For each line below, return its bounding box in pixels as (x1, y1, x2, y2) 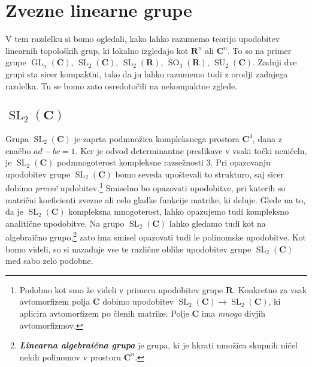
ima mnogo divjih (201, 306, 266, 319)
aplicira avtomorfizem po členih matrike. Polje (19, 306, 189, 319)
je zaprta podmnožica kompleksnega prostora (74, 132, 240, 145)
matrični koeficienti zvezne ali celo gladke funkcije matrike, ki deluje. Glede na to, (5, 193, 306, 206)
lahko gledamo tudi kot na (169, 216, 266, 229)
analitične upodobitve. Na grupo (5, 216, 125, 229)
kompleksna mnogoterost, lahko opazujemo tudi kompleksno (68, 205, 289, 218)
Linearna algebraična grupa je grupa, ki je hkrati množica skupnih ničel (19, 339, 298, 351)
